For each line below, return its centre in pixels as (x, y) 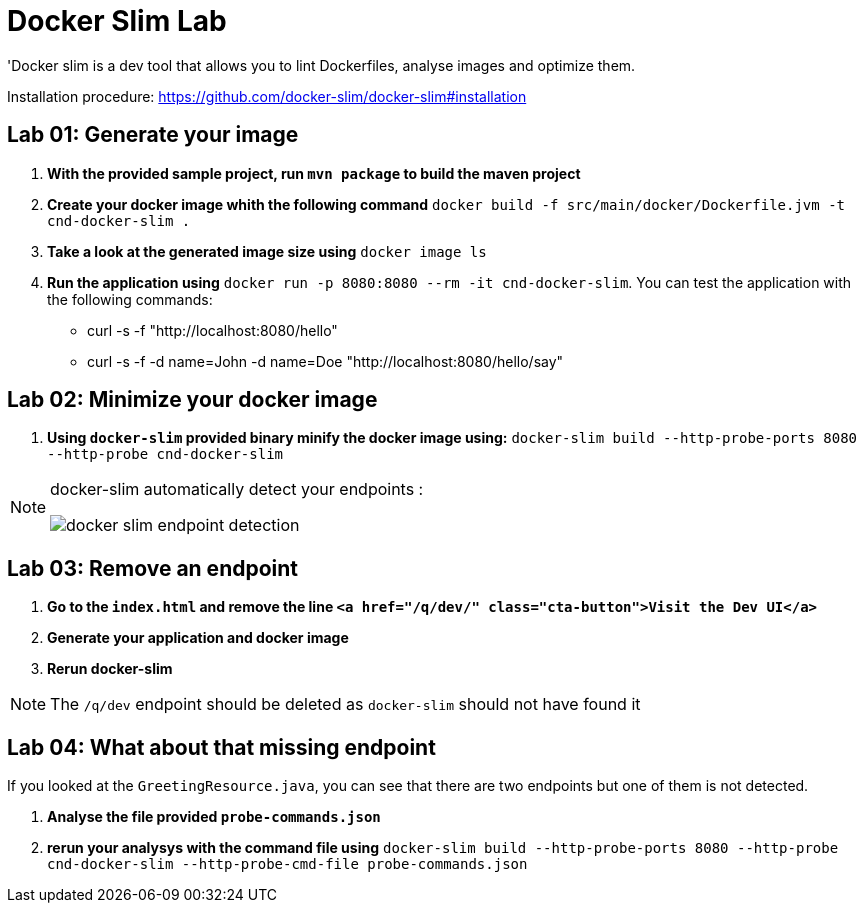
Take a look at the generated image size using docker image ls (267, 251)
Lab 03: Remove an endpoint (153, 568)
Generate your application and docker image (198, 638)
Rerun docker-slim (110, 669)
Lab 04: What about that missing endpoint (221, 747)
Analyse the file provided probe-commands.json (214, 817)
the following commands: (130, 299)
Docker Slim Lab (117, 21)
